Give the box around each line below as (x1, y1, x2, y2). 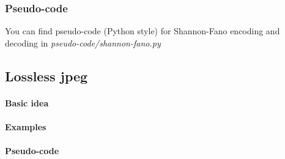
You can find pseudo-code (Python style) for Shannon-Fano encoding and (5, 24, 280, 37)
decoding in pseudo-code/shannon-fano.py (5, 36, 161, 49)
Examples (5, 120, 46, 133)
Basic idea (5, 96, 49, 109)
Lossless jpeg (5, 66, 88, 85)
